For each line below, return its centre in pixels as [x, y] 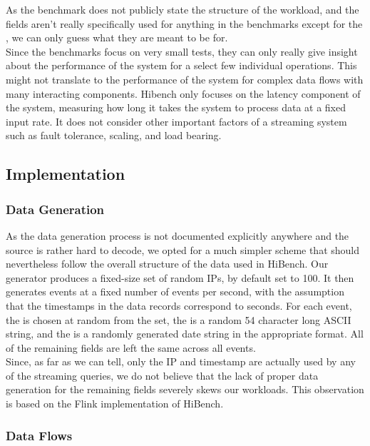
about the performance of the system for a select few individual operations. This [181, 65]
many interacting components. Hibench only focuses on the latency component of [183, 93]
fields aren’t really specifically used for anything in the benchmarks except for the [184, 23]
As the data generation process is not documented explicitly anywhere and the [178, 235]
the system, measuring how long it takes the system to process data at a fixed [176, 107]
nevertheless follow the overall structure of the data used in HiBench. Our [167, 264]
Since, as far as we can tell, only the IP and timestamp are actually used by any [181, 361]
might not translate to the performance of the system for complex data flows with [185, 79]
